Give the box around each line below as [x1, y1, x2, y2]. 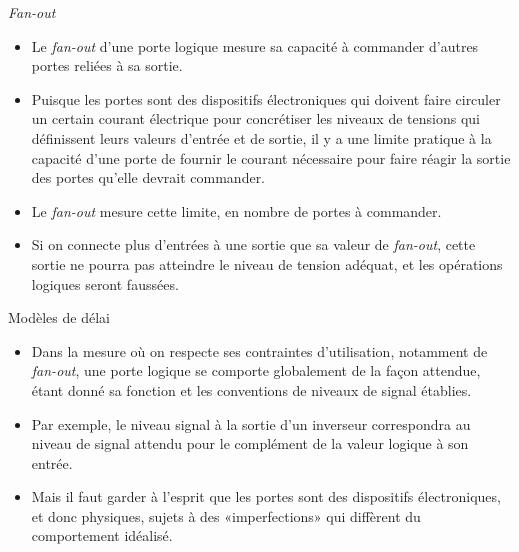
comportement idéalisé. [31, 525, 173, 546]
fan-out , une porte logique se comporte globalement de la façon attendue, [31, 360, 481, 381]
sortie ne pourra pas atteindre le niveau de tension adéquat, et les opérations [31, 253, 503, 274]
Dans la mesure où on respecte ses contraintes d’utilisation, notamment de [31, 340, 488, 361]
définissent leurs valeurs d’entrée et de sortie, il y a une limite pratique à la [31, 127, 492, 148]
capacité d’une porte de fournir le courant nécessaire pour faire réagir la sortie [31, 147, 511, 168]
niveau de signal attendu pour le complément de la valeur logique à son [31, 433, 469, 454]
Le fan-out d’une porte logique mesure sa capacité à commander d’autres [31, 35, 479, 56]
